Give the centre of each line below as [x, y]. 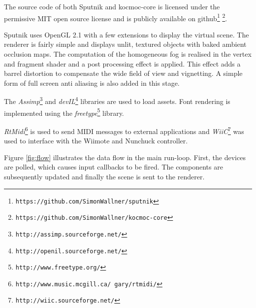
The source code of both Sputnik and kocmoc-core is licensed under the [112, 6]
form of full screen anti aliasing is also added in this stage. [92, 83]
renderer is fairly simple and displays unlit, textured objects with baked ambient [125, 44]
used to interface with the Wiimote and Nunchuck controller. [96, 141]
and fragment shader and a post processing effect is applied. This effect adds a [122, 63]
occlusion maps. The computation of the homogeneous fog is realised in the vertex [128, 54]
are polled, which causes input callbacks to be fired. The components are [113, 167]
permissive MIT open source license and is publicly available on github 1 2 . [116, 17]
